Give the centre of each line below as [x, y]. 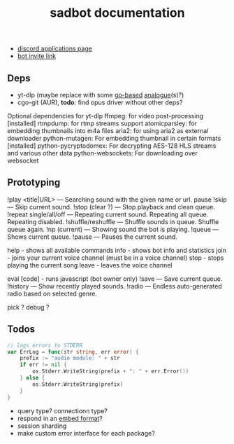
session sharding [42, 426]
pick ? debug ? [28, 307]
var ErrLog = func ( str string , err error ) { [73, 352]
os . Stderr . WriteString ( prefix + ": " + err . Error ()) [111, 372]
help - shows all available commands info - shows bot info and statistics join [117, 250]
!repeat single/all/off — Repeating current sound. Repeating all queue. [108, 214]
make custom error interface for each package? [86, 433]
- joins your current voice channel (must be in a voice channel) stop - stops [116, 258]
